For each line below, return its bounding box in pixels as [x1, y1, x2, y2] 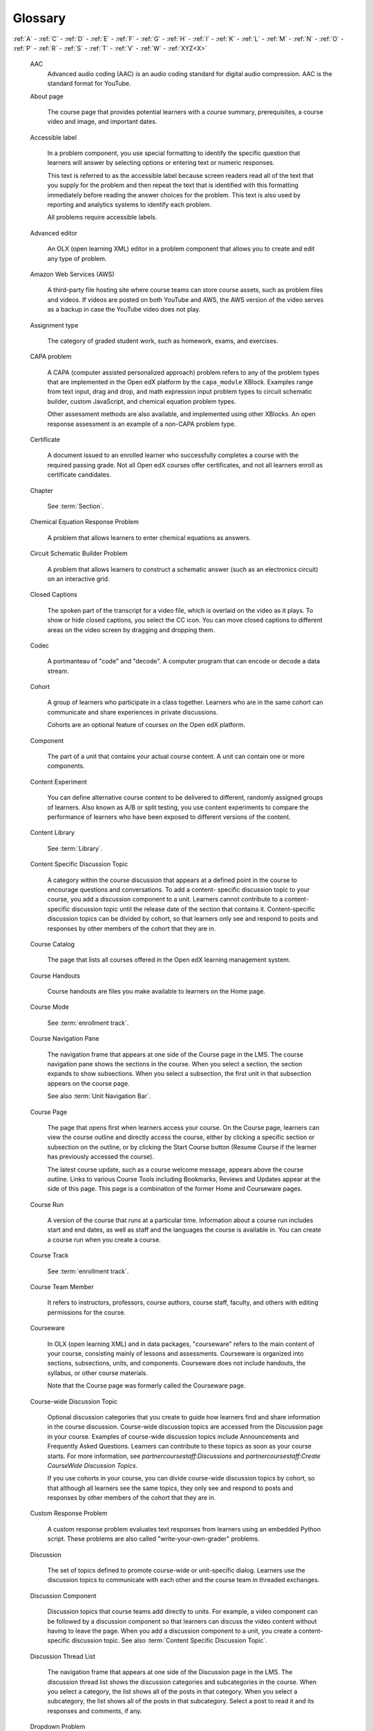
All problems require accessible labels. [47, 213, 157, 222]
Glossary [12, 10, 66, 26]
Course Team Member [30, 1283, 95, 1291]
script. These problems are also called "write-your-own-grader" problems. [47, 1534, 260, 1543]
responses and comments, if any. [47, 1707, 142, 1715]
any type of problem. [47, 254, 107, 262]
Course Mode [30, 1003, 69, 1011]
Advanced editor [30, 228, 78, 237]
